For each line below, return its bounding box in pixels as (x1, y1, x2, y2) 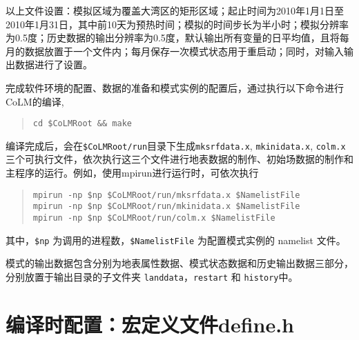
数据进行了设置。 (14, 57, 93, 72)
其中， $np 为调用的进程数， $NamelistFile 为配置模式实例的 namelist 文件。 (6, 232, 346, 247)
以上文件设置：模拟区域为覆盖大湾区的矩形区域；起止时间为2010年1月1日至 (6, 3, 344, 17)
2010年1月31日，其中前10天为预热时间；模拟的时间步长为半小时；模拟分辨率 (6, 17, 349, 31)
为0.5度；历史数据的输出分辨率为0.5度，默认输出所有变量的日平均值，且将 (6, 30, 340, 45)
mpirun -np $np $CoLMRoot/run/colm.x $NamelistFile (32, 212, 275, 223)
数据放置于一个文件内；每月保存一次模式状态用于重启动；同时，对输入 (24, 43, 344, 58)
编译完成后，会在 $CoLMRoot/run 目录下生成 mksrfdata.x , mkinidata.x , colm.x (6, 138, 346, 152)
